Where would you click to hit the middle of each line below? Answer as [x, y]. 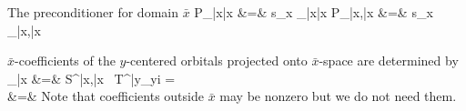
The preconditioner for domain [93, 12]
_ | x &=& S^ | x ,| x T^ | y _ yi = [91, 78]
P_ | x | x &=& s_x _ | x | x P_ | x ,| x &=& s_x [314, 12]
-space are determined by [389, 61]
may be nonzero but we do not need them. [338, 96]
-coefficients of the [65, 61]
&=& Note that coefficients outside [106, 96]
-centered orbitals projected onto [217, 61]
